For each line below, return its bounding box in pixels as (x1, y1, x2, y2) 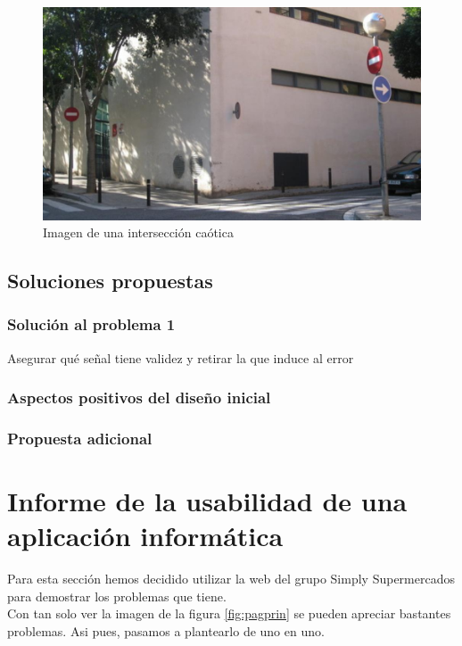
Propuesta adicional (7, 427, 153, 450)
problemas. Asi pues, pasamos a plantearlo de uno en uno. (7, 622, 325, 641)
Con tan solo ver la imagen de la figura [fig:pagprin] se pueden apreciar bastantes (7, 604, 451, 623)
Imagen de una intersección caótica (43, 223, 234, 242)
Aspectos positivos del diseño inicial (7, 386, 271, 409)
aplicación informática (7, 518, 284, 554)
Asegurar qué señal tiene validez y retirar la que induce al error (7, 348, 354, 367)
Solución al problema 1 (7, 313, 176, 335)
